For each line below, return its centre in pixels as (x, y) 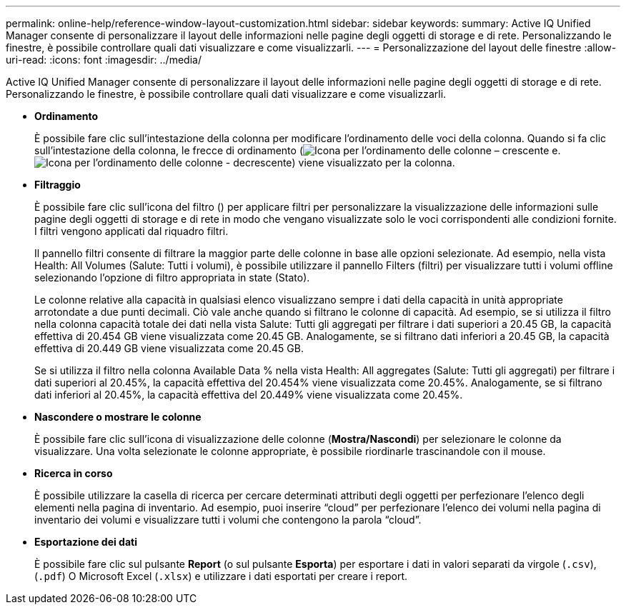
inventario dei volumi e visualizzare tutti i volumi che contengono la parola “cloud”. (228, 520)
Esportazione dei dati (86, 542)
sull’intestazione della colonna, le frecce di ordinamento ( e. (298, 150)
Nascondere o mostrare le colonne (118, 417)
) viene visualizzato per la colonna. (373, 162)
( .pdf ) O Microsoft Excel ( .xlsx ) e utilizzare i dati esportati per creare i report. (221, 576)
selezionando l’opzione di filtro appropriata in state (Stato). (172, 277)
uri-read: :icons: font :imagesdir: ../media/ (104, 60)
